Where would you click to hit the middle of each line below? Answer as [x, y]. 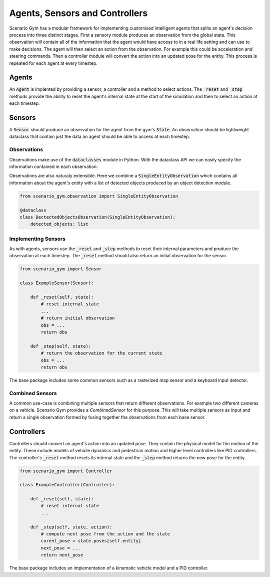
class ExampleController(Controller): [67, 485]
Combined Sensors [33, 393]
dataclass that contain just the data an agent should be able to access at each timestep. [99, 137]
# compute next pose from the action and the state [105, 534]
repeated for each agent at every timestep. [53, 63]
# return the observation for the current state [101, 353]
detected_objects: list [59, 224]
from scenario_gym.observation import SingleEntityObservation [99, 196]
